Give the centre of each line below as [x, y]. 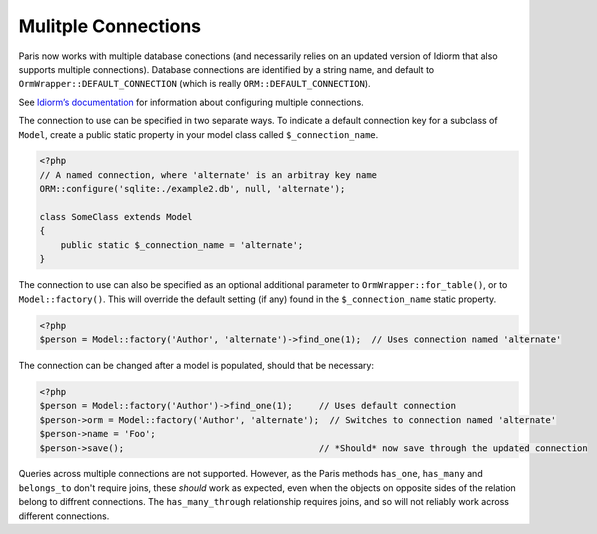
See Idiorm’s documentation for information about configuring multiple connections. [191, 102]
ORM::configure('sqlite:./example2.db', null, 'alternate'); [192, 189]
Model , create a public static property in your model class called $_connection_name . [198, 134]
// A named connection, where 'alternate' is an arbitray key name [208, 174]
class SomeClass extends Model [116, 217]
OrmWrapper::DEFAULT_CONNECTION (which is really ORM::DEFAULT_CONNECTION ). [194, 84]
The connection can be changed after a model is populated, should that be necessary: [196, 365]
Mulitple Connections [110, 26]
